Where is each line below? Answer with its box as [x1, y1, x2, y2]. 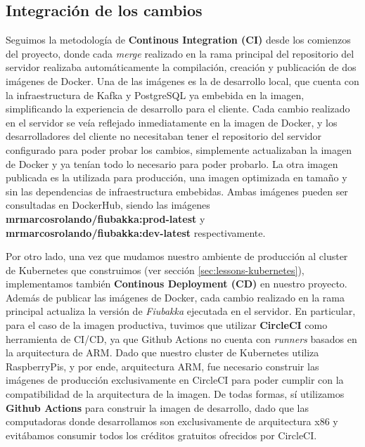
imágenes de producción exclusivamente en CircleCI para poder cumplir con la [6, 372, 344, 387]
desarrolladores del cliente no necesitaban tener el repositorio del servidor [6, 129, 322, 143]
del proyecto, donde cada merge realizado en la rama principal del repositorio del [6, 46, 354, 60]
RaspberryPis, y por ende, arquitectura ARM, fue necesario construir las [6, 358, 319, 373]
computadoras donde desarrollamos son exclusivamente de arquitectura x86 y [6, 414, 338, 429]
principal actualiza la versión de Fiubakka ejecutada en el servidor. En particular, [6, 304, 356, 318]
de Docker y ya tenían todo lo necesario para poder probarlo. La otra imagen [6, 156, 338, 171]
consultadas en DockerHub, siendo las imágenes [6, 197, 210, 212]
